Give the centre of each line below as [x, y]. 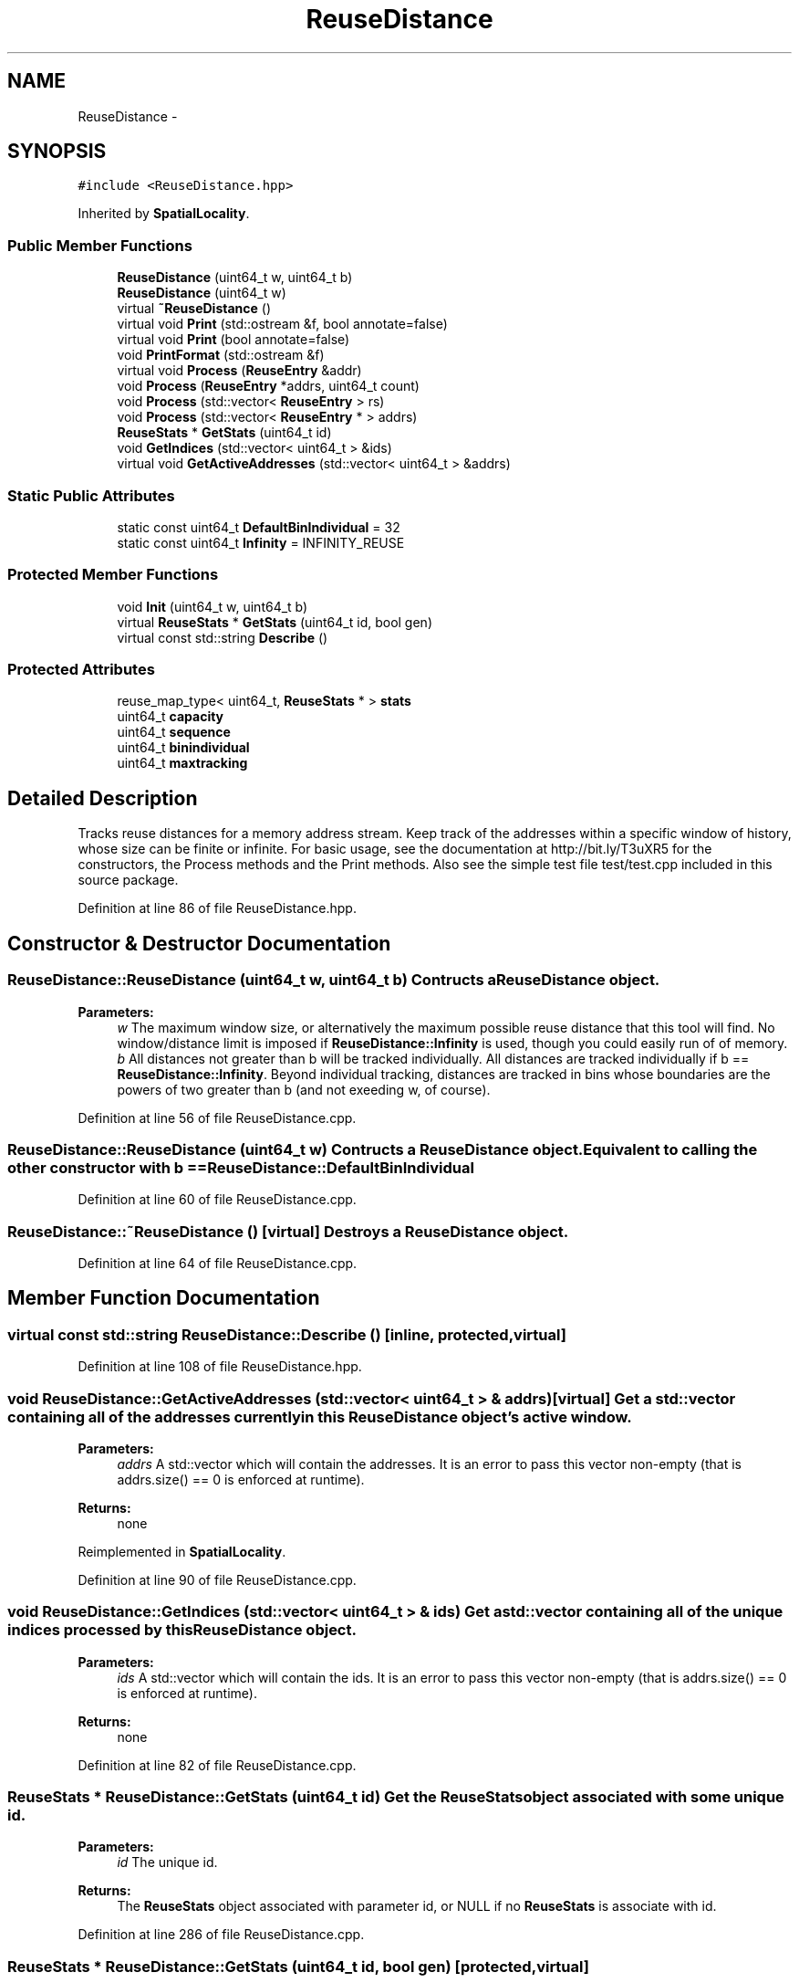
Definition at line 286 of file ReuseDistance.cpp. [221, 1935]
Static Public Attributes [91, 495]
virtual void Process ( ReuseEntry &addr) [239, 371]
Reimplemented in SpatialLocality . [182, 1551]
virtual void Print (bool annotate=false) [233, 340]
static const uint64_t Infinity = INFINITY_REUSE [261, 542]
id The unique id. [167, 1862]
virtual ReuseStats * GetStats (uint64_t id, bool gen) [275, 622]
